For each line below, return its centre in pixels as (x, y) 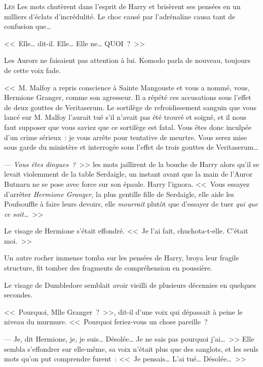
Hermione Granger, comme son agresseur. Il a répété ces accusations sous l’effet (128, 97)
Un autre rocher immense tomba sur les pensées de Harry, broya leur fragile (122, 258)
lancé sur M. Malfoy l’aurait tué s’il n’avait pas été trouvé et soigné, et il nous (125, 117)
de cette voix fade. (32, 70)
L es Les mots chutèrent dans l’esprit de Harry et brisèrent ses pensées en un (122, 6)
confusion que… (28, 26)
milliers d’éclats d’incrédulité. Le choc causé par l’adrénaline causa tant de (120, 16)
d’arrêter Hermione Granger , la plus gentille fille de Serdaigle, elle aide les (119, 194)
